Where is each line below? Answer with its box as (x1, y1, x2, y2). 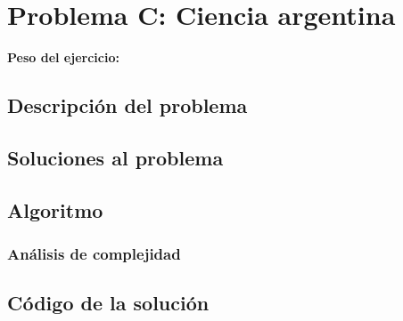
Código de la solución (7, 289, 210, 317)
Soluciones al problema (7, 143, 224, 171)
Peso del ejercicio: (7, 48, 119, 67)
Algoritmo (7, 196, 103, 223)
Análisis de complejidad (7, 242, 181, 264)
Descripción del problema (7, 92, 248, 119)
